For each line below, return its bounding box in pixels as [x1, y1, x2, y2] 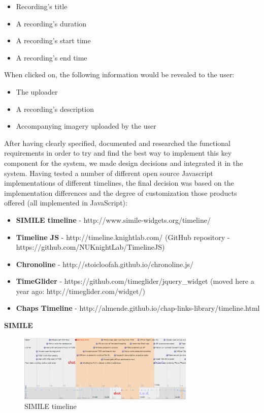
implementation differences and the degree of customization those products [4, 187, 237, 198]
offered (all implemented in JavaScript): [4, 197, 127, 208]
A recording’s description [16, 103, 94, 114]
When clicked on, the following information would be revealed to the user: [4, 69, 235, 80]
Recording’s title [16, 1, 68, 11]
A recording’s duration [16, 18, 87, 28]
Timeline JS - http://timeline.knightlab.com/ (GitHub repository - [16, 231, 230, 242]
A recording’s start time [16, 35, 91, 46]
